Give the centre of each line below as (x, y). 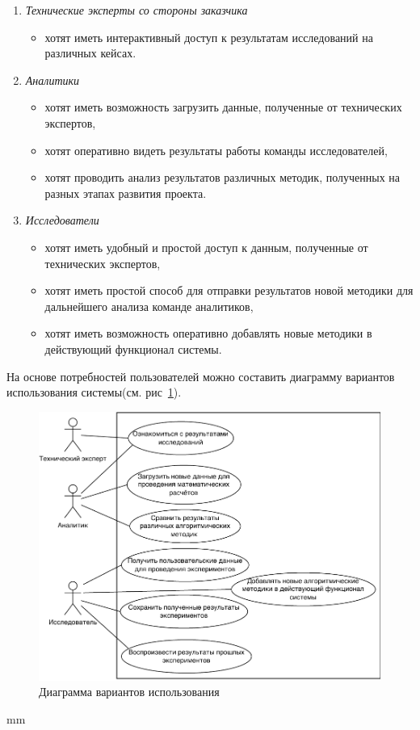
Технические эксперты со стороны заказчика (136, 10)
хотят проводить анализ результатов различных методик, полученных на (223, 177)
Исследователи (62, 220)
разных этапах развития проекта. (126, 193)
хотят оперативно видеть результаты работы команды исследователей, (216, 150)
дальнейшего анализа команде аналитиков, (149, 306)
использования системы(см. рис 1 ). (94, 392)
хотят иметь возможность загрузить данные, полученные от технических (223, 107)
